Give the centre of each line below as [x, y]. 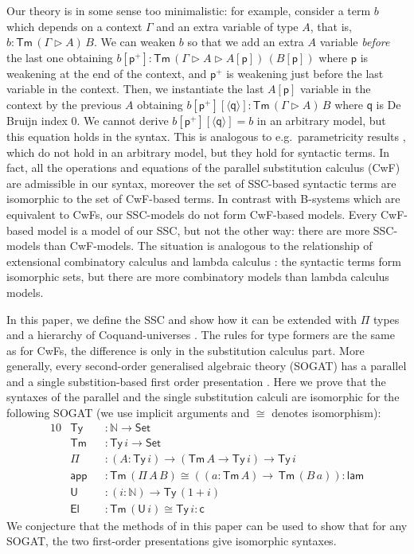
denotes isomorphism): [326, 413]
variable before [355, 42]
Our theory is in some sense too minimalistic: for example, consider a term [189, 10]
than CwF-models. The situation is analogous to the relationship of [208, 246]
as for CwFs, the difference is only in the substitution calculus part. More [186, 350]
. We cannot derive [123, 120]
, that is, [331, 26]
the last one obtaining [60, 57]
